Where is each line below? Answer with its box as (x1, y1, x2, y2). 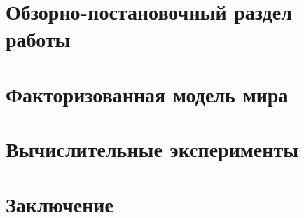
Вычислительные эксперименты (6, 135, 299, 163)
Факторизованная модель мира (6, 79, 289, 108)
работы (6, 25, 71, 53)
